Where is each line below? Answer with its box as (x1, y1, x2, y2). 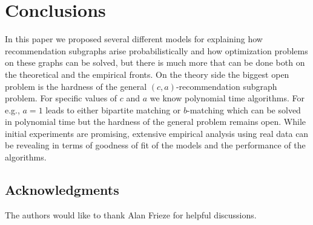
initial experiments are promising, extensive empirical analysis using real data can (5, 127, 309, 139)
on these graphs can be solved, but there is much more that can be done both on (5, 56, 305, 69)
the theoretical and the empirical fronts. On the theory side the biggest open (5, 68, 289, 80)
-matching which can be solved (187, 103, 301, 116)
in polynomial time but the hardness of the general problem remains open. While (5, 115, 306, 128)
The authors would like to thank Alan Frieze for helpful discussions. (5, 208, 257, 221)
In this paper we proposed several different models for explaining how (5, 33, 263, 45)
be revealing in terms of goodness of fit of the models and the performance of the (5, 139, 306, 151)
